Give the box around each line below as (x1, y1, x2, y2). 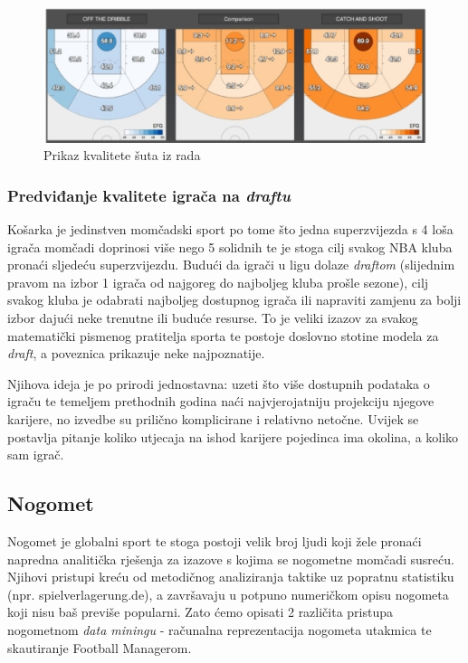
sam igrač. (7, 445, 64, 464)
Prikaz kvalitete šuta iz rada (43, 146, 201, 165)
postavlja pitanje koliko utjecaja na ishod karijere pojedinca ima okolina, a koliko (7, 427, 459, 446)
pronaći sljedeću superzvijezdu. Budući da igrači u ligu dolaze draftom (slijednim (7, 255, 455, 274)
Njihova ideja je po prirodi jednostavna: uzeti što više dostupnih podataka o (7, 374, 430, 393)
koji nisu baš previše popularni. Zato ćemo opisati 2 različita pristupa (7, 602, 394, 621)
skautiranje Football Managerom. (7, 638, 192, 657)
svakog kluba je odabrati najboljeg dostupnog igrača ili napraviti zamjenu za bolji (7, 290, 462, 309)
